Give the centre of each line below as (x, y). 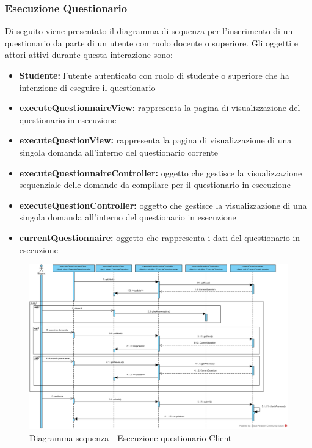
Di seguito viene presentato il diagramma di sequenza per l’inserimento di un (149, 31)
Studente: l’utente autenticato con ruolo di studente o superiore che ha (154, 75)
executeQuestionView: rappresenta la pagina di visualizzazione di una (155, 140)
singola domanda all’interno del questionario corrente (118, 152)
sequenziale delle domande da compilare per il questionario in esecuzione (155, 185)
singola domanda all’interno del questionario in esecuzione (128, 217)
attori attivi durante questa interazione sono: (89, 55)
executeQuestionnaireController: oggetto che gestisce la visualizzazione (161, 172)
